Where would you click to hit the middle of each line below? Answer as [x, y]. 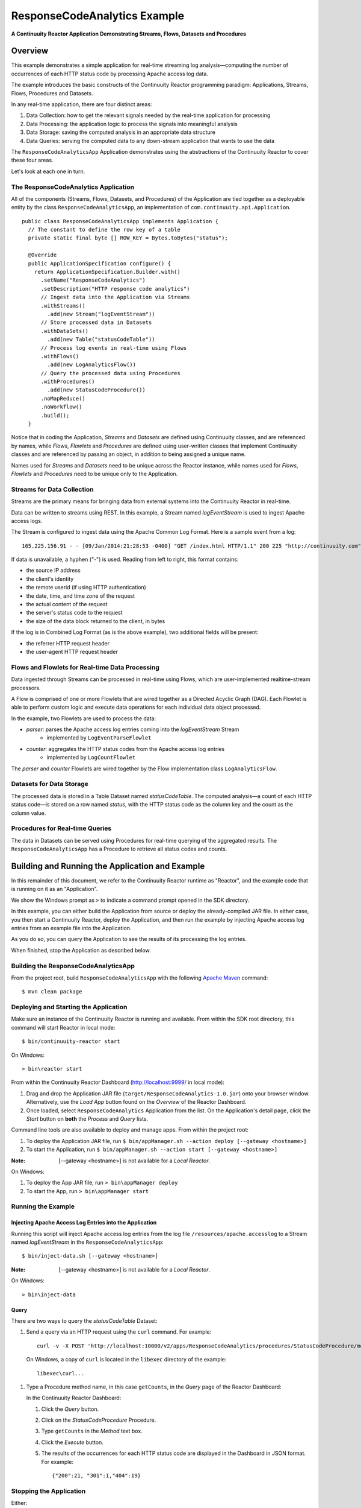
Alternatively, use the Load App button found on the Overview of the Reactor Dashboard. [136, 1102]
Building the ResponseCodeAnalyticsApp [73, 966]
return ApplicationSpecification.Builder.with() [107, 272]
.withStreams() [63, 306]
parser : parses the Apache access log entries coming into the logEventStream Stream [133, 729]
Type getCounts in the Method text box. [92, 1431]
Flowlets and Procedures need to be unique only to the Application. [94, 474]
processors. [26, 688]
